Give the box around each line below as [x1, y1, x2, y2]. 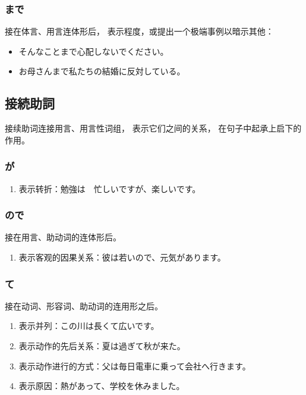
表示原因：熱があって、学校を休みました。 [18, 380, 185, 392]
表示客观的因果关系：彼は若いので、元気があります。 [18, 251, 226, 264]
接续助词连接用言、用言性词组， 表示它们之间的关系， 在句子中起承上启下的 [5, 122, 302, 134]
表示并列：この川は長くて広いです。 [18, 319, 159, 332]
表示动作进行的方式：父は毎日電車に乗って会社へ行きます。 [18, 359, 251, 372]
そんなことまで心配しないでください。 [18, 45, 169, 57]
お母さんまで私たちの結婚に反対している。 [18, 65, 185, 77]
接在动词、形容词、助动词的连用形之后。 [5, 299, 163, 312]
